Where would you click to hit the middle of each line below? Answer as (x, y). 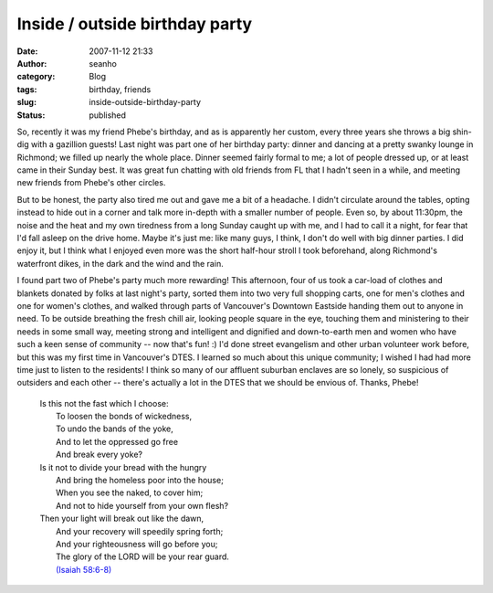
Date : (27, 51)
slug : (26, 102)
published (108, 115)
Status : (31, 115)
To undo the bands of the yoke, (115, 429)
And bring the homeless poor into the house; (140, 481)
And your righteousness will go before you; (137, 544)
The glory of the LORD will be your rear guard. (143, 556)
